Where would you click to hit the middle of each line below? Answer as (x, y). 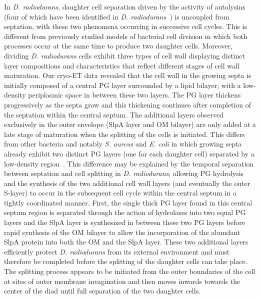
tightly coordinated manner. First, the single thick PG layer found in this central (128, 202)
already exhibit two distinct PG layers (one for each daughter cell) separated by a (129, 153)
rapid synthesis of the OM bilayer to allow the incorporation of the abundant (122, 232)
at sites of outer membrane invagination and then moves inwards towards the (122, 281)
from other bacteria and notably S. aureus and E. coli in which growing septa (123, 144)
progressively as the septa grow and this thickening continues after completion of (128, 104)
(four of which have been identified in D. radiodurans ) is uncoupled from (117, 16)
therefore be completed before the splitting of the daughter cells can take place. (126, 261)
